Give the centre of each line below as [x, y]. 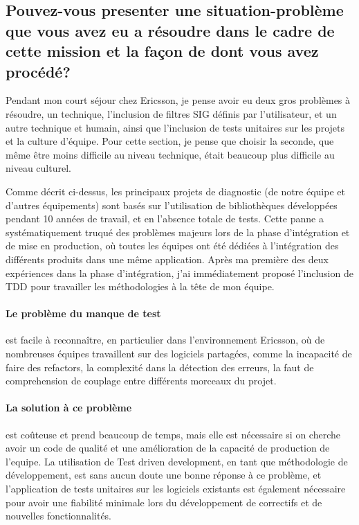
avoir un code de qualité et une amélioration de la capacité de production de [168, 448]
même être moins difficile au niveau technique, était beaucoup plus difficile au [170, 154]
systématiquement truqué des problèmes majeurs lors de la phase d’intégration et [178, 232]
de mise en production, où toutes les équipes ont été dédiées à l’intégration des [172, 246]
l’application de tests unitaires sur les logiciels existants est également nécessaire [176, 489]
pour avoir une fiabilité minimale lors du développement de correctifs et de [164, 502]
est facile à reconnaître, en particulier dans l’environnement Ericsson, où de [165, 340]
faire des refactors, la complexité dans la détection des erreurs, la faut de [160, 367]
